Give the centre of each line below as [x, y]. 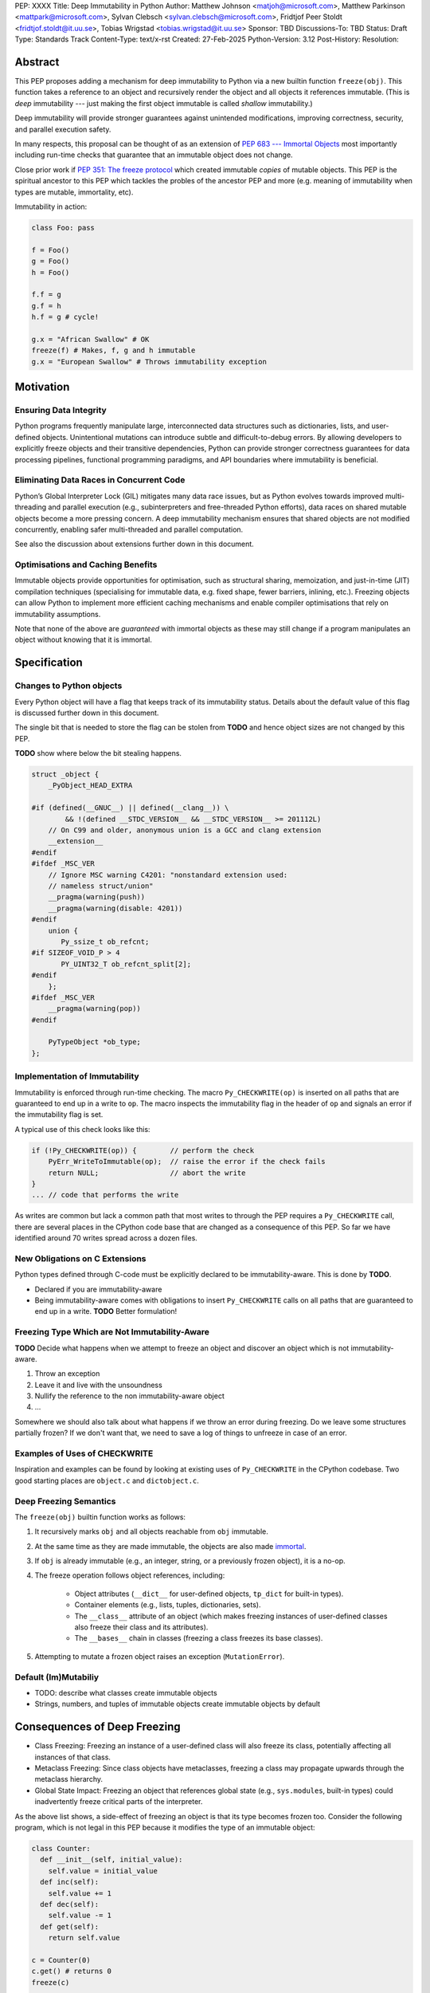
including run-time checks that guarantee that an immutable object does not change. [154, 155]
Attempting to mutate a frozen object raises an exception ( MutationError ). [160, 1656]
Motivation [42, 387]
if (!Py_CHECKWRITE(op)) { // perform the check [143, 1150]
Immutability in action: [51, 206]
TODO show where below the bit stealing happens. [98, 753]
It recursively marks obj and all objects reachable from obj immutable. [151, 1531]
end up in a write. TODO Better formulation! [106, 1311]
